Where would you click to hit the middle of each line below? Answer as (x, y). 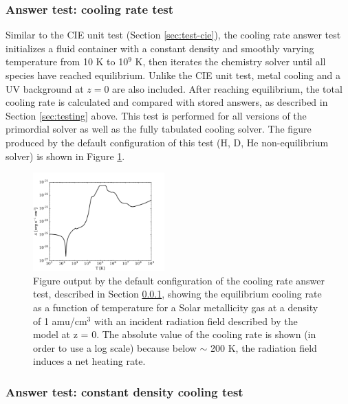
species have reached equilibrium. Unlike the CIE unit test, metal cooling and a (173, 75)
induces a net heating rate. (89, 361)
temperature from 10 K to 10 (67, 61)
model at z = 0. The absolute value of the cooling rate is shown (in (175, 334)
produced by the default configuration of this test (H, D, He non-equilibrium (167, 142)
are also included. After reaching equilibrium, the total (227, 88)
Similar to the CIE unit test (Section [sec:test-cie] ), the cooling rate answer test (173, 35)
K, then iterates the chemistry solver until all (230, 61)
